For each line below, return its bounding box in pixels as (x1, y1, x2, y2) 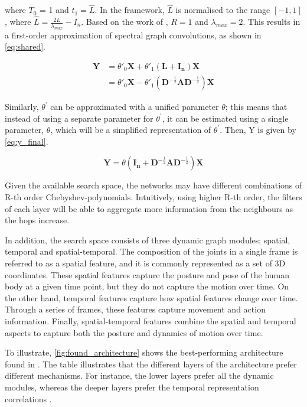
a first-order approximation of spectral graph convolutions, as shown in (5, 28, 262, 41)
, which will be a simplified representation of (50, 123, 211, 136)
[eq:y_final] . (5, 135, 48, 147)
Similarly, (5, 100, 39, 113)
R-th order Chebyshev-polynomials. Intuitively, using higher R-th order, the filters (5, 191, 302, 203)
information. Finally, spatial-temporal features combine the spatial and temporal (5, 314, 296, 327)
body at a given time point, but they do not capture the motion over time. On (5, 280, 289, 292)
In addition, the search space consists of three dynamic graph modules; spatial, (5, 233, 290, 246)
